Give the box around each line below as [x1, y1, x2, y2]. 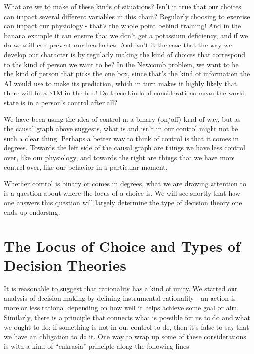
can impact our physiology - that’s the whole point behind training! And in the [4, 21, 241, 31]
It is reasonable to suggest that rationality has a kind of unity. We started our [4, 283, 238, 293]
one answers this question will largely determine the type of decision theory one [4, 197, 242, 208]
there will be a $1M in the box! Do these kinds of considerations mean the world [4, 88, 245, 98]
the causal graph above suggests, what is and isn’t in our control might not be [4, 123, 238, 134]
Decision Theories [4, 255, 126, 275]
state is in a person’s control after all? [4, 97, 118, 107]
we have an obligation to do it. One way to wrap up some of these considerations [4, 331, 246, 341]
